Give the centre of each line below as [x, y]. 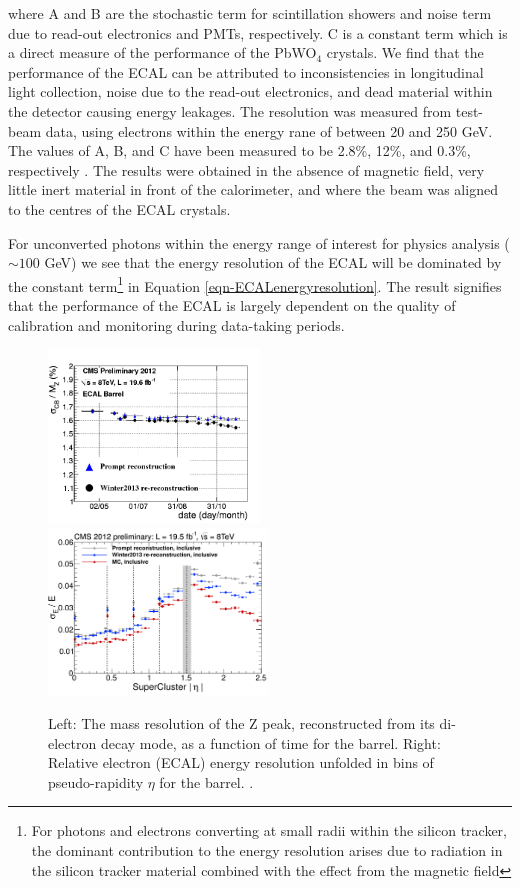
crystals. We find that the [405, 52]
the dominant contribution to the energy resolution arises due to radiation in [267, 850]
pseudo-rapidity [96, 781]
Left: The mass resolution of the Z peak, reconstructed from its [241, 723]
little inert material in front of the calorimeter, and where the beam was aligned [253, 189]
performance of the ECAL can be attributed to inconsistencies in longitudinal [246, 71]
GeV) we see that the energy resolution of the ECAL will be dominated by [273, 262]
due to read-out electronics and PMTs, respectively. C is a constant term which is [258, 32]
